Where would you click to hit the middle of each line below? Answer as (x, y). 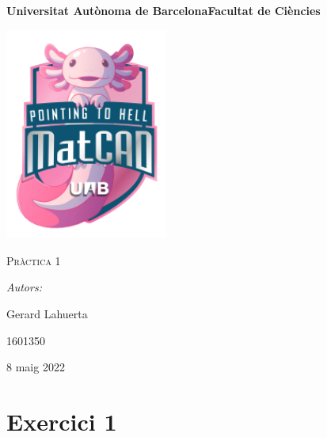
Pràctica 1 (34, 260)
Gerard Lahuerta (47, 313)
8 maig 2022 (36, 367)
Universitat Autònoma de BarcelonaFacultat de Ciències (163, 10)
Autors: (24, 287)
